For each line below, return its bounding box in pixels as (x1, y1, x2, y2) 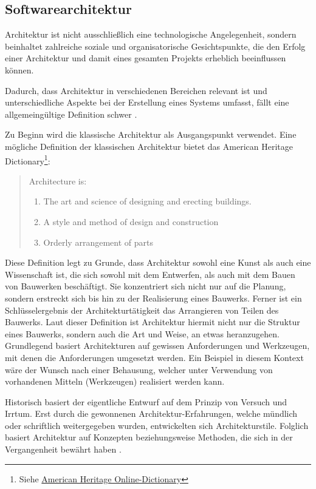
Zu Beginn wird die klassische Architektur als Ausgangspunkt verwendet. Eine (5, 128, 297, 141)
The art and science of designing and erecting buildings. (43, 195, 252, 207)
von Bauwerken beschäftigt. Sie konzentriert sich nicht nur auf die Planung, (5, 280, 286, 292)
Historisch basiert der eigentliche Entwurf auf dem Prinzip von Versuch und (5, 395, 287, 408)
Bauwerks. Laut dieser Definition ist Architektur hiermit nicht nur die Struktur (5, 315, 300, 328)
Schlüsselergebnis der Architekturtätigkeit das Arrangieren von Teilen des (5, 303, 279, 316)
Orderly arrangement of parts (43, 235, 153, 248)
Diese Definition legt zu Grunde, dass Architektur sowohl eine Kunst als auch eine (5, 256, 311, 269)
